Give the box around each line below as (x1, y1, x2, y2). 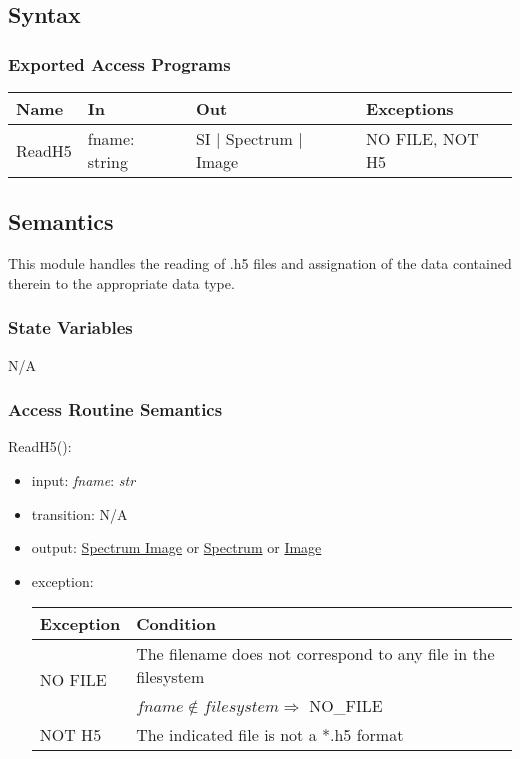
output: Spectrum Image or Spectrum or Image (31, 537, 322, 558)
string (87, 150, 128, 173)
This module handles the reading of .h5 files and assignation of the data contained (8, 253, 512, 274)
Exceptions (366, 97, 454, 120)
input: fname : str (31, 470, 136, 491)
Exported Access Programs (8, 51, 231, 76)
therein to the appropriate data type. (8, 272, 235, 293)
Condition (136, 612, 216, 636)
